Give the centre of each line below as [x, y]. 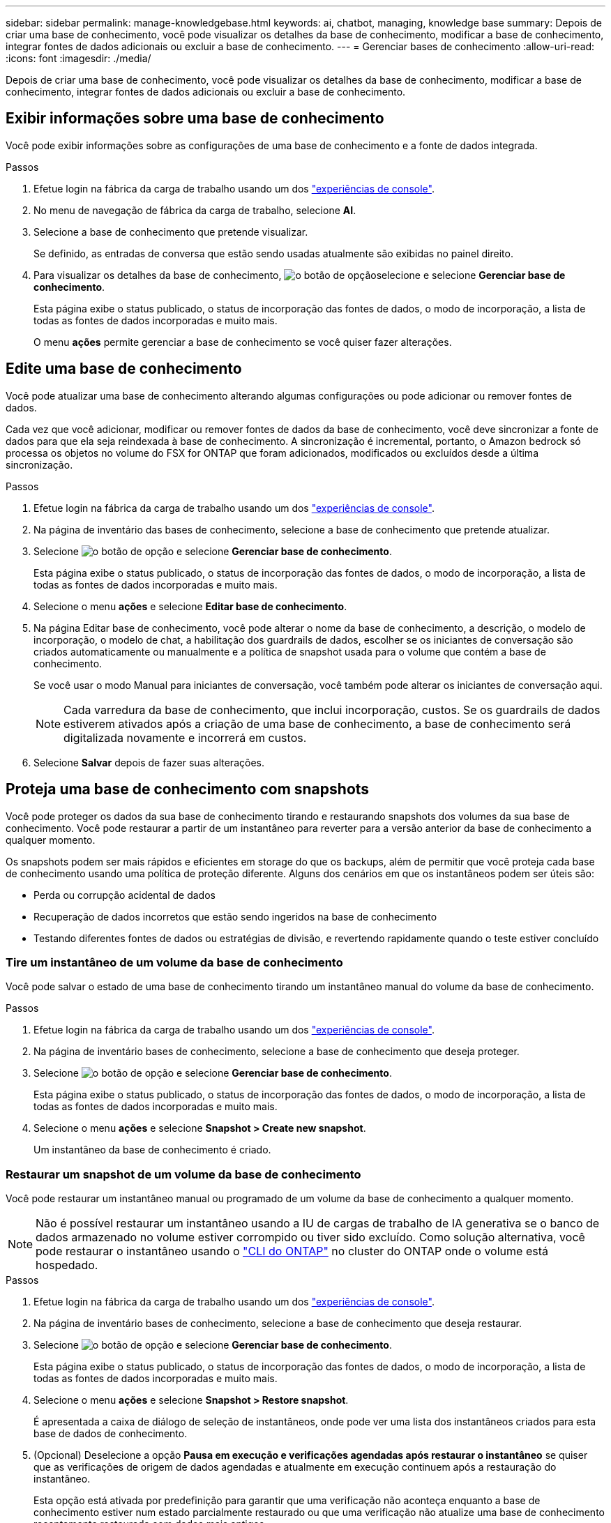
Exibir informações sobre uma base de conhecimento [195, 119]
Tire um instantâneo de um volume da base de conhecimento [174, 962]
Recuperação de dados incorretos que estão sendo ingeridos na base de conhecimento [235, 916]
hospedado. [67, 1265]
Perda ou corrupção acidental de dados [125, 895]
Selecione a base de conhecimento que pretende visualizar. [171, 232]
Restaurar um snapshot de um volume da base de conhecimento [183, 1174]
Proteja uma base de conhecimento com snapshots [188, 789]
